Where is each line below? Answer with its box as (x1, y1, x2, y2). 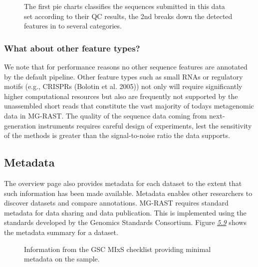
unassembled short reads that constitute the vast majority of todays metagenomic (4, 100, 254, 111)
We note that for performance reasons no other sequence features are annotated (4, 61, 248, 71)
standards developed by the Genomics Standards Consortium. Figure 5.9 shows (4, 217, 247, 227)
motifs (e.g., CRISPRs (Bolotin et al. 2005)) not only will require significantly (4, 81, 243, 91)
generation (4, 120, 36, 130)
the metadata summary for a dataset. (4, 226, 118, 237)
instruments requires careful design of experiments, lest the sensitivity (38, 120, 252, 130)
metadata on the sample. (24, 253, 100, 264)
